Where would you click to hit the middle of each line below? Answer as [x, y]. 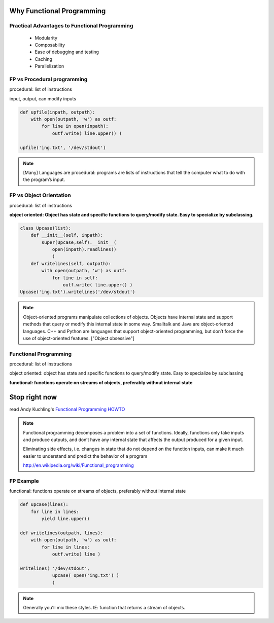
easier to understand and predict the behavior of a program [85, 456]
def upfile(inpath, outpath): [58, 112]
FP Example [24, 481]
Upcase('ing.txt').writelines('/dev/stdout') [78, 292]
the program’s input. [44, 179]
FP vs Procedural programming [48, 79]
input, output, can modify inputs [43, 98]
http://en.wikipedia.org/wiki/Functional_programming [78, 465]
